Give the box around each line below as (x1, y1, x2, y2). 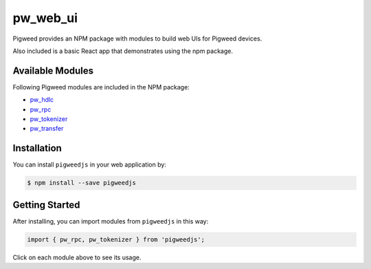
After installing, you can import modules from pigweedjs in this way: (12, 217, 209, 225)
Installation (12, 142, 62, 154)
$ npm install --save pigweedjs (27, 179, 137, 187)
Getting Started (12, 199, 80, 211)
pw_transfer (30, 125, 64, 133)
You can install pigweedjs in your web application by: (12, 160, 166, 169)
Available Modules (12, 65, 94, 76)
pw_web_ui (12, 10, 78, 25)
